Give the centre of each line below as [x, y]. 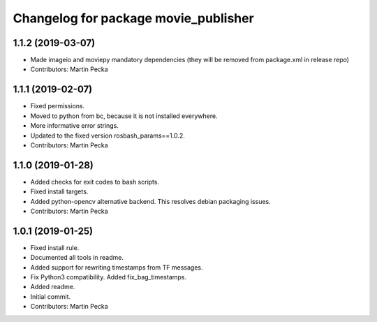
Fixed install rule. [55, 247]
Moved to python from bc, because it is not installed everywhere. [124, 116]
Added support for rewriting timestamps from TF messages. [117, 267]
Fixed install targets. [59, 191]
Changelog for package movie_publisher [133, 18]
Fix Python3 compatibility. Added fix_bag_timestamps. [109, 277]
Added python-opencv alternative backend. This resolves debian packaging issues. [151, 201]
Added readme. [53, 287]
